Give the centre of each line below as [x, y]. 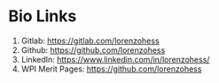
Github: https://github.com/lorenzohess [93, 49]
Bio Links [43, 16]
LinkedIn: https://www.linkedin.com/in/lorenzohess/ [115, 59]
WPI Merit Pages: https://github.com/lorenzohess [111, 69]
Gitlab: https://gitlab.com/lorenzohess [90, 41]
